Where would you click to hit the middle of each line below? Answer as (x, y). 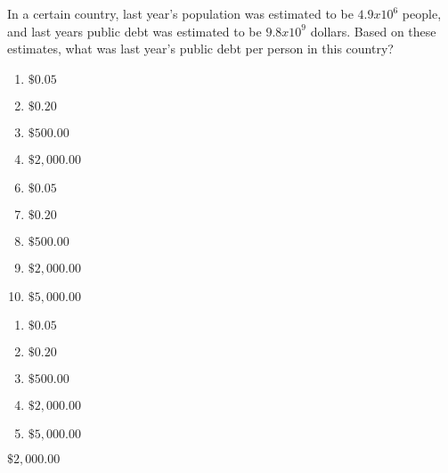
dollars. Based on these (373, 31)
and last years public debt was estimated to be (134, 31)
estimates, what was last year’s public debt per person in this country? (200, 49)
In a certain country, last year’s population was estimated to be (180, 13)
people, (422, 13)
